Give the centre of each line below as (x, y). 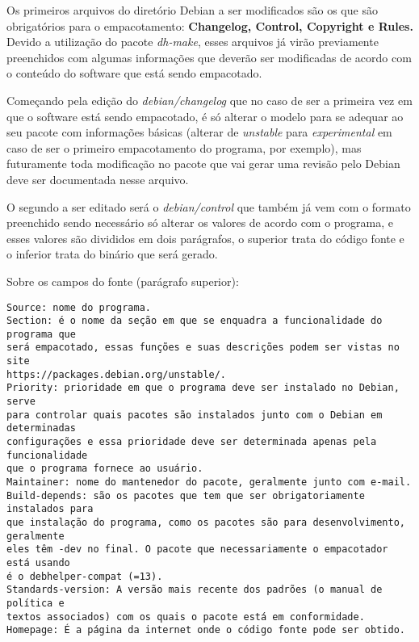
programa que (41, 334)
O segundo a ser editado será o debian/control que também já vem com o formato (209, 206)
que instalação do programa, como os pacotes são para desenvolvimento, (206, 522)
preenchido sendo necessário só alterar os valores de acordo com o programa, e (200, 222)
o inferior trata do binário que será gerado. (112, 254)
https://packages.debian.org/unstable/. (117, 374)
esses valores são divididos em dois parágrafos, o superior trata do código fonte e (205, 238)
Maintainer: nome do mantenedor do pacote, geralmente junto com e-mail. (209, 483)
